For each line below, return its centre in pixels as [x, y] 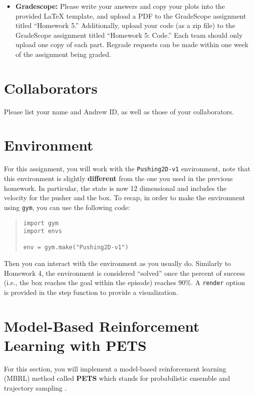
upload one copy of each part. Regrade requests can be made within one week [132, 44]
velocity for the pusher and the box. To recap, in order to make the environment [125, 198]
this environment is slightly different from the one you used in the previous [118, 178]
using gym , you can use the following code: [67, 207]
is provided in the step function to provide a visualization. [91, 292]
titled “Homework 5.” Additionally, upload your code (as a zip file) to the [125, 25]
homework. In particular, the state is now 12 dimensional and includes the [115, 188]
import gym [41, 223]
